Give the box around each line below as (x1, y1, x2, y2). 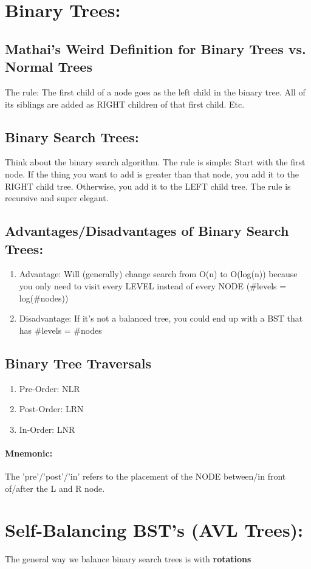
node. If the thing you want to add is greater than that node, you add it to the (5, 167, 299, 180)
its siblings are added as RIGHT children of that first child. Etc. (5, 97, 245, 110)
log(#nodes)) (19, 291, 69, 304)
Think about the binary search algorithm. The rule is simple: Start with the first (5, 156, 306, 168)
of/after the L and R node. (5, 481, 105, 494)
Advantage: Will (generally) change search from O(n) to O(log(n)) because (19, 267, 298, 280)
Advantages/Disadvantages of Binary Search (5, 221, 289, 240)
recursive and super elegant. (5, 191, 109, 204)
